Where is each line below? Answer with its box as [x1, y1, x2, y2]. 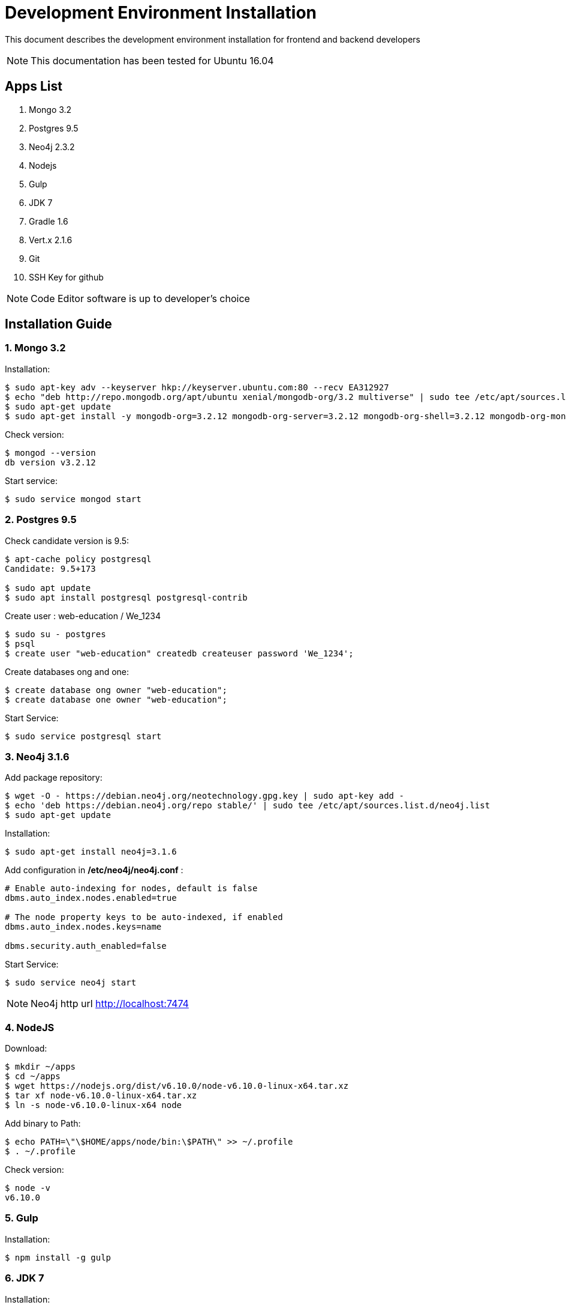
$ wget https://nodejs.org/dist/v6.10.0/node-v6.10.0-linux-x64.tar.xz [5, 1081, 349, 1091]
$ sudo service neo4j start [5, 978, 137, 988]
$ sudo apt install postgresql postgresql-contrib [5, 592, 248, 602]
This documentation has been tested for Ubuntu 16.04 [31, 54, 274, 67]
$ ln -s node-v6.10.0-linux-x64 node [5, 1100, 182, 1110]
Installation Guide [5, 316, 112, 332]
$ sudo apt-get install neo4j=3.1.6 [5, 847, 177, 857]
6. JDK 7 [5, 1272, 44, 1285]
